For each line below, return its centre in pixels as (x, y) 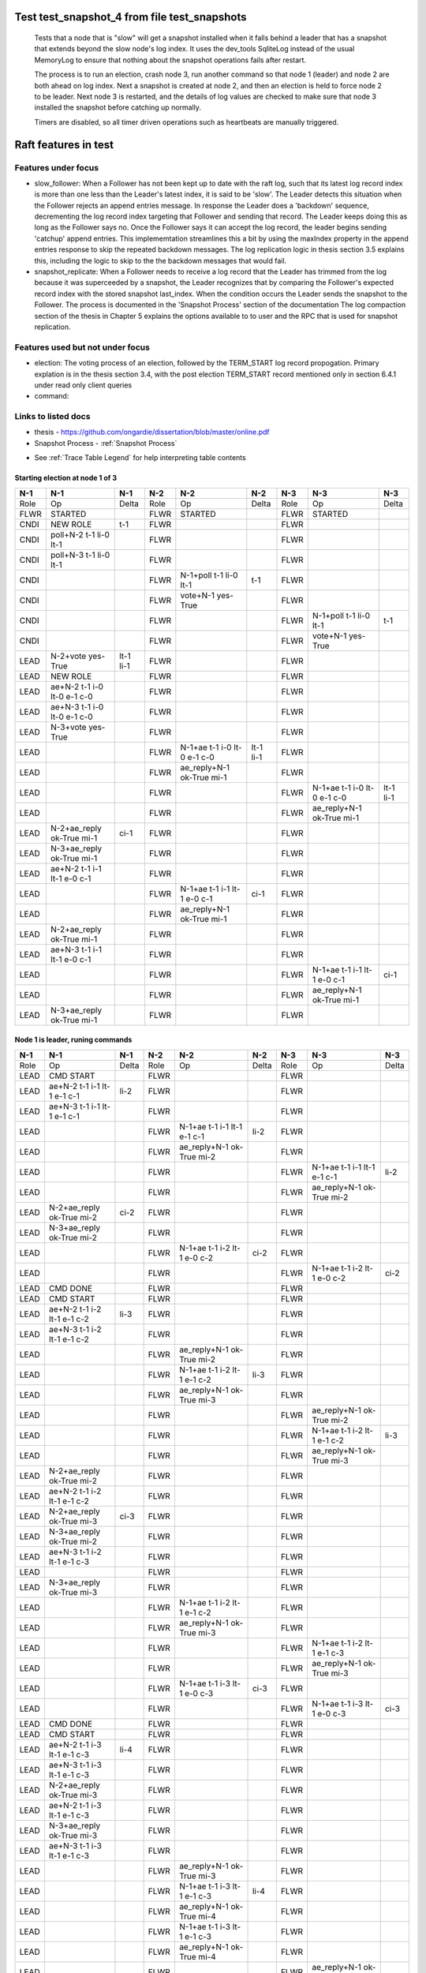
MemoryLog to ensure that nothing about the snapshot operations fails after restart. (170, 60)
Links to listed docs (52, 417)
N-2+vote (68, 656)
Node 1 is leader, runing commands (73, 1040)
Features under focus (56, 167)
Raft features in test (64, 145)
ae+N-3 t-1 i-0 (77, 706)
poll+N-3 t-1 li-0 (80, 555)
